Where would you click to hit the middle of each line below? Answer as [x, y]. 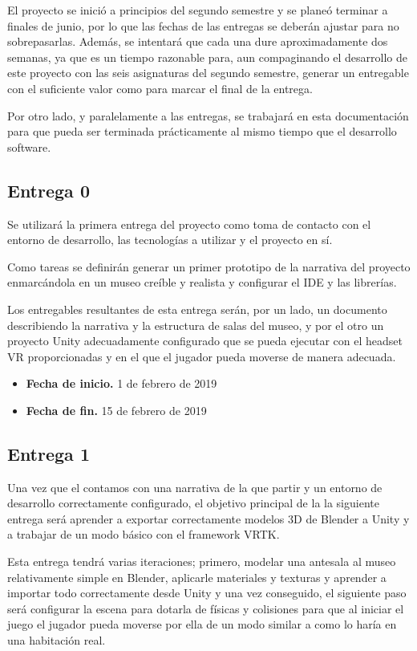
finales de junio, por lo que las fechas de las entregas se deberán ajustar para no [203, 25]
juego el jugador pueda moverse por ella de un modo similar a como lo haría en [202, 624]
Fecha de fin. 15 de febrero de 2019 [116, 410]
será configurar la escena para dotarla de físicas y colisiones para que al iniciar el [206, 608]
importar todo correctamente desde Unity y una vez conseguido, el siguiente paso [207, 593]
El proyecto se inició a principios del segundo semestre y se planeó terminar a [198, 10]
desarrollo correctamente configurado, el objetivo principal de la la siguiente [193, 503]
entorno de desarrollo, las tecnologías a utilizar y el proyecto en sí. [170, 240]
